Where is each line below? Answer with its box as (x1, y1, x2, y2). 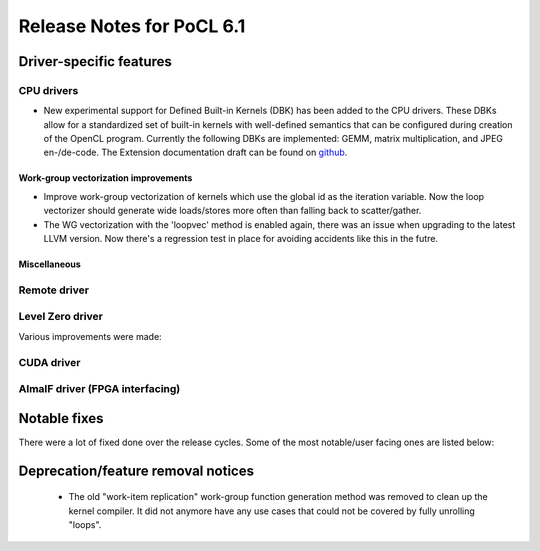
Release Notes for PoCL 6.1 (18, 15, 246, 37)
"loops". (68, 518, 102, 530)
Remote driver (18, 283, 90, 297)
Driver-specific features (18, 53, 172, 70)
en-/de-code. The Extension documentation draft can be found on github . (43, 146, 348, 159)
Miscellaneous (18, 258, 82, 270)
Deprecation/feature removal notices (18, 462, 255, 479)
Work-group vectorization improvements (18, 172, 193, 184)
